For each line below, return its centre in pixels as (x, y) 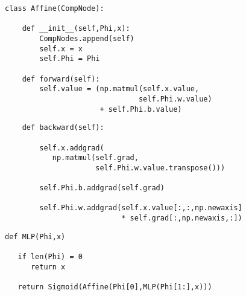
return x (48, 267)
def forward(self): (61, 79)
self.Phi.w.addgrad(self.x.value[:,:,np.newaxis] (141, 208)
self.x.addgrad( (72, 148)
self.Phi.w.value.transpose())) (160, 168)
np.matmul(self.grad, (95, 158)
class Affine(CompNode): (55, 8)
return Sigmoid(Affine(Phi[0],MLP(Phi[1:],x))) (115, 287)
